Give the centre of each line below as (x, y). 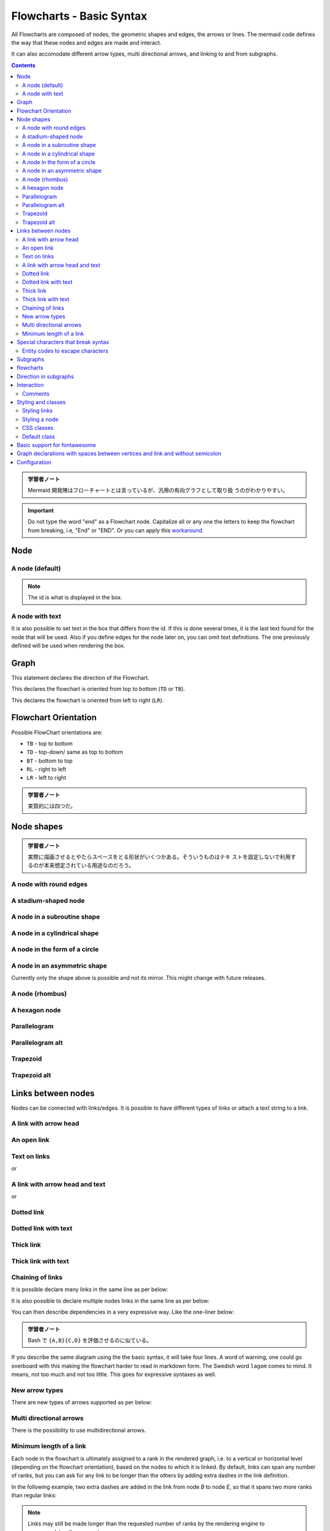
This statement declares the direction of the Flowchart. (80, 677)
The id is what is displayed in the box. (75, 597)
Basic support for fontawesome (56, 445)
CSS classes (38, 428)
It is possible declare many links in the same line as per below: (90, 1290)
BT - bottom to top (50, 761)
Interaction (30, 385)
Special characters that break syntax (63, 342)
